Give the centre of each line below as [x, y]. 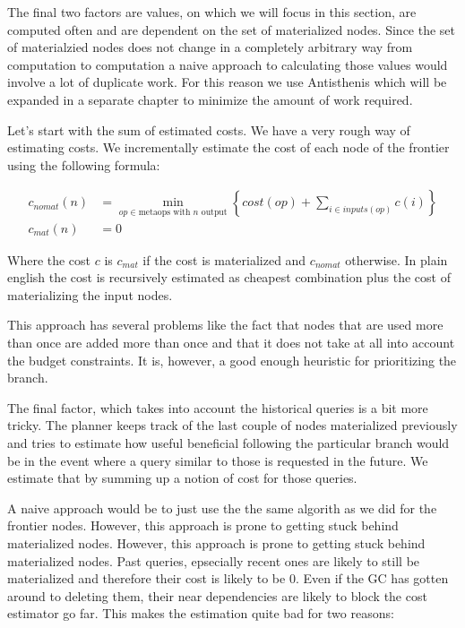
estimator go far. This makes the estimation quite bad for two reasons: [201, 613]
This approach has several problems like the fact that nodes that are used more [225, 325]
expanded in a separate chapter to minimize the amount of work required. [210, 99]
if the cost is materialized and [224, 259]
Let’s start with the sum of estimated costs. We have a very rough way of [209, 129]
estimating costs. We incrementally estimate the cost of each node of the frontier [228, 147]
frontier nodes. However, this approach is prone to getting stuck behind [203, 525]
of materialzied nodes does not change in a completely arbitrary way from [210, 47]
